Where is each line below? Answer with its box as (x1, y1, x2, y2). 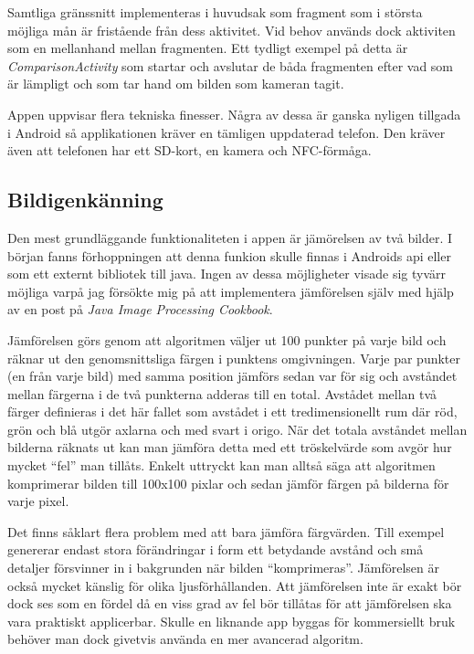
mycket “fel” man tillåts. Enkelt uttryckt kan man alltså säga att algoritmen (7, 456, 436, 475)
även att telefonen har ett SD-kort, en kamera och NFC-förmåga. (7, 141, 372, 160)
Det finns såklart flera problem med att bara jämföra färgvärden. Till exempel (7, 522, 445, 541)
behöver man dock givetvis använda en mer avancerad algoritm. (7, 629, 363, 649)
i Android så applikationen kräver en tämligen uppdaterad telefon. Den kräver (7, 122, 446, 142)
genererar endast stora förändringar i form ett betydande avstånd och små (7, 540, 424, 559)
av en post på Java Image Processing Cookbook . (7, 300, 273, 319)
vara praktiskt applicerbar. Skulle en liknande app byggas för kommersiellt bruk (7, 611, 456, 630)
